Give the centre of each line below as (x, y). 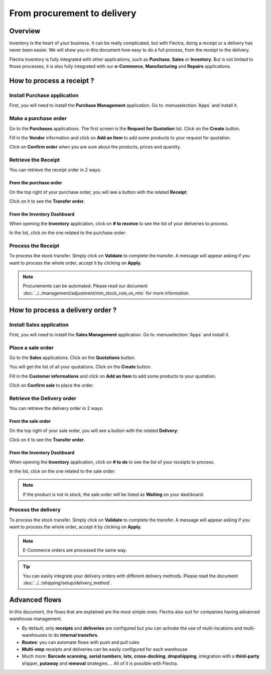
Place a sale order (31, 347)
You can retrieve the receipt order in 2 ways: (55, 170)
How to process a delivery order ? (63, 310)
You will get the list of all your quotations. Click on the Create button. (81, 367)
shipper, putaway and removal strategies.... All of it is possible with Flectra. (100, 663)
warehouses (35, 635)
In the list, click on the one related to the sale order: (62, 471)
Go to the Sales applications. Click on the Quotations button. (72, 358)
